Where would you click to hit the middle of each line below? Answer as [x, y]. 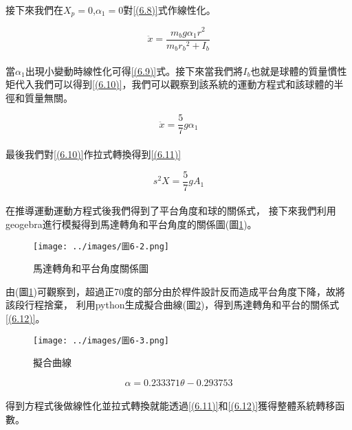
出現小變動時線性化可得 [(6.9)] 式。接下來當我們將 [134, 70]
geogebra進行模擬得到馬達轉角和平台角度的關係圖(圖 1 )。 [131, 224]
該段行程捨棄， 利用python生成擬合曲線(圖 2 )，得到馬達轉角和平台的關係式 [173, 305]
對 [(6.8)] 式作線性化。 [169, 10]
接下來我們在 [34, 10]
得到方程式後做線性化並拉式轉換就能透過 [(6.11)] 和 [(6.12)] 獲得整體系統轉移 [170, 406]
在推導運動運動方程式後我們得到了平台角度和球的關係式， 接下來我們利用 [171, 211]
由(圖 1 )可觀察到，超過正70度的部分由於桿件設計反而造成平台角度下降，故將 [175, 291]
